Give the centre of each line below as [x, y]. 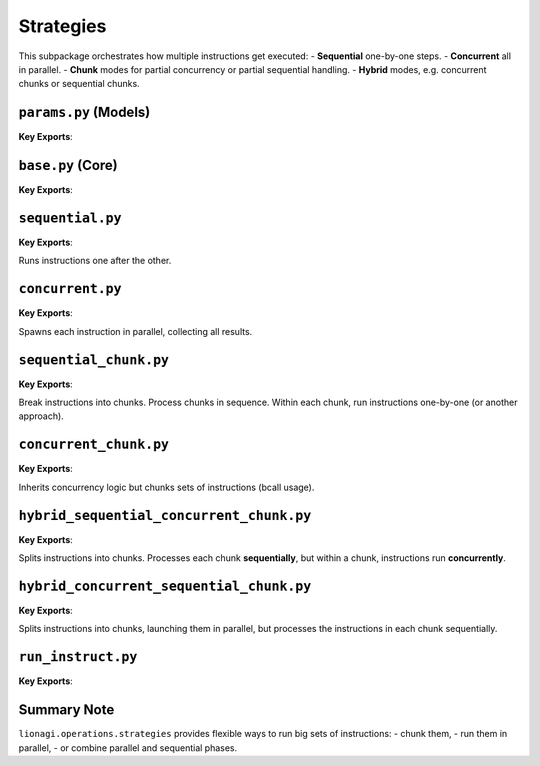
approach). [41, 416]
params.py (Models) [84, 112]
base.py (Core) [68, 165]
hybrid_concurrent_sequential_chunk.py [165, 586]
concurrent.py [70, 289]
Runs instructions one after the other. [95, 261]
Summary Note [66, 710]
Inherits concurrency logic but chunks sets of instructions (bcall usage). [166, 487]
